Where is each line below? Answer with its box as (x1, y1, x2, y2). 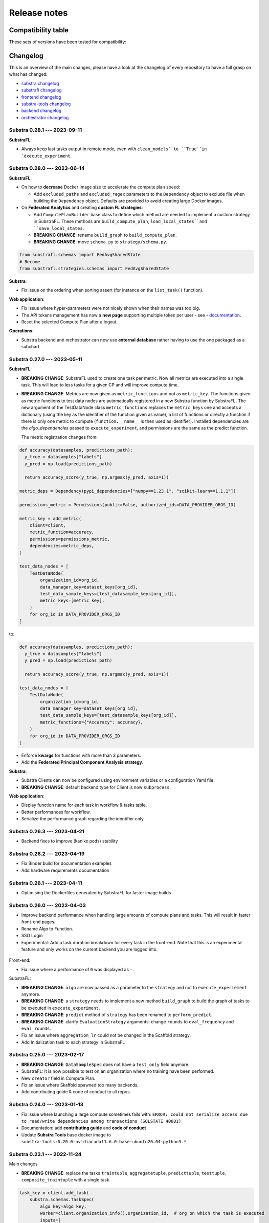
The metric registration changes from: (21, 434, 98, 440)
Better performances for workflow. (21, 809, 91, 815)
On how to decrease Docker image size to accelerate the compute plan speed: (21, 184, 180, 190)
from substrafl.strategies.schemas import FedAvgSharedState (19, 266, 169, 272)
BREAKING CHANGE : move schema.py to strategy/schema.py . (33, 239, 168, 245)
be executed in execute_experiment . (21, 1005, 100, 1011)
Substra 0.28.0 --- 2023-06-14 (9, 165, 85, 172)
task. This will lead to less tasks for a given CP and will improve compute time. (21, 382, 179, 388)
